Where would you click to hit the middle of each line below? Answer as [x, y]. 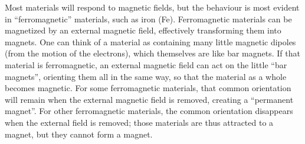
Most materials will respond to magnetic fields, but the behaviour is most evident [152, 7]
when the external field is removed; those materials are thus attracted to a [139, 122]
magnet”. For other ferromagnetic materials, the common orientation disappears [149, 111]
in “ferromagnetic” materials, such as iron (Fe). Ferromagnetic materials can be [148, 19]
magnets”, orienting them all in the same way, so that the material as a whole [146, 76]
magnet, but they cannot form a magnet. [79, 134]
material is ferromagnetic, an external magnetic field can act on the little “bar [146, 64]
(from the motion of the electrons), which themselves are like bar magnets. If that [152, 53]
